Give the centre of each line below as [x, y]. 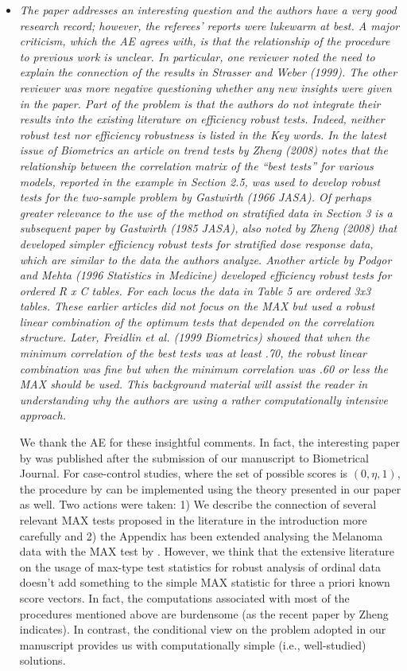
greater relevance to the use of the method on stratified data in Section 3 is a [206, 212]
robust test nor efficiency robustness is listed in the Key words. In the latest [203, 134]
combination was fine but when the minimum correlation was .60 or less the [203, 368]
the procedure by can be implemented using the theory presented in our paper [210, 488]
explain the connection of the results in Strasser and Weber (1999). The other [208, 72]
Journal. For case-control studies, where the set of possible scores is [184, 473]
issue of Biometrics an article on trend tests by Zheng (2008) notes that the [203, 150]
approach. [43, 415]
